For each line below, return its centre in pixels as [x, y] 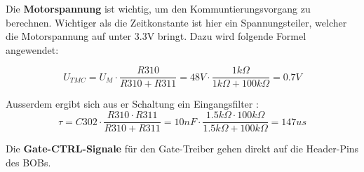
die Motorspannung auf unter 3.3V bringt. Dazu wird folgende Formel [156, 36]
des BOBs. [28, 162]
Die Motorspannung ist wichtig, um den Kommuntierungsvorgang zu [158, 8]
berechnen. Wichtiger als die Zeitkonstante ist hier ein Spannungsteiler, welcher [176, 22]
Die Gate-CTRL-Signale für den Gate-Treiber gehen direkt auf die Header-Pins [182, 149]
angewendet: [32, 49]
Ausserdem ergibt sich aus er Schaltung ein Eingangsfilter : [132, 104]
